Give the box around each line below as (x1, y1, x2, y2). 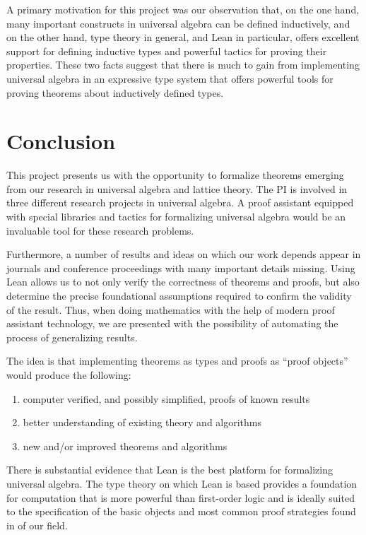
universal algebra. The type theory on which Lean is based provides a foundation (6, 476, 358, 490)
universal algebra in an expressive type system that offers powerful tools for (6, 71, 333, 86)
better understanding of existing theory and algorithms (23, 415, 262, 430)
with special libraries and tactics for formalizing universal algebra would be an (6, 209, 346, 224)
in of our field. (6, 517, 68, 532)
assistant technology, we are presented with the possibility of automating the (6, 316, 338, 331)
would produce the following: (6, 368, 131, 382)
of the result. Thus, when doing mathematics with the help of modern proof (6, 302, 335, 317)
